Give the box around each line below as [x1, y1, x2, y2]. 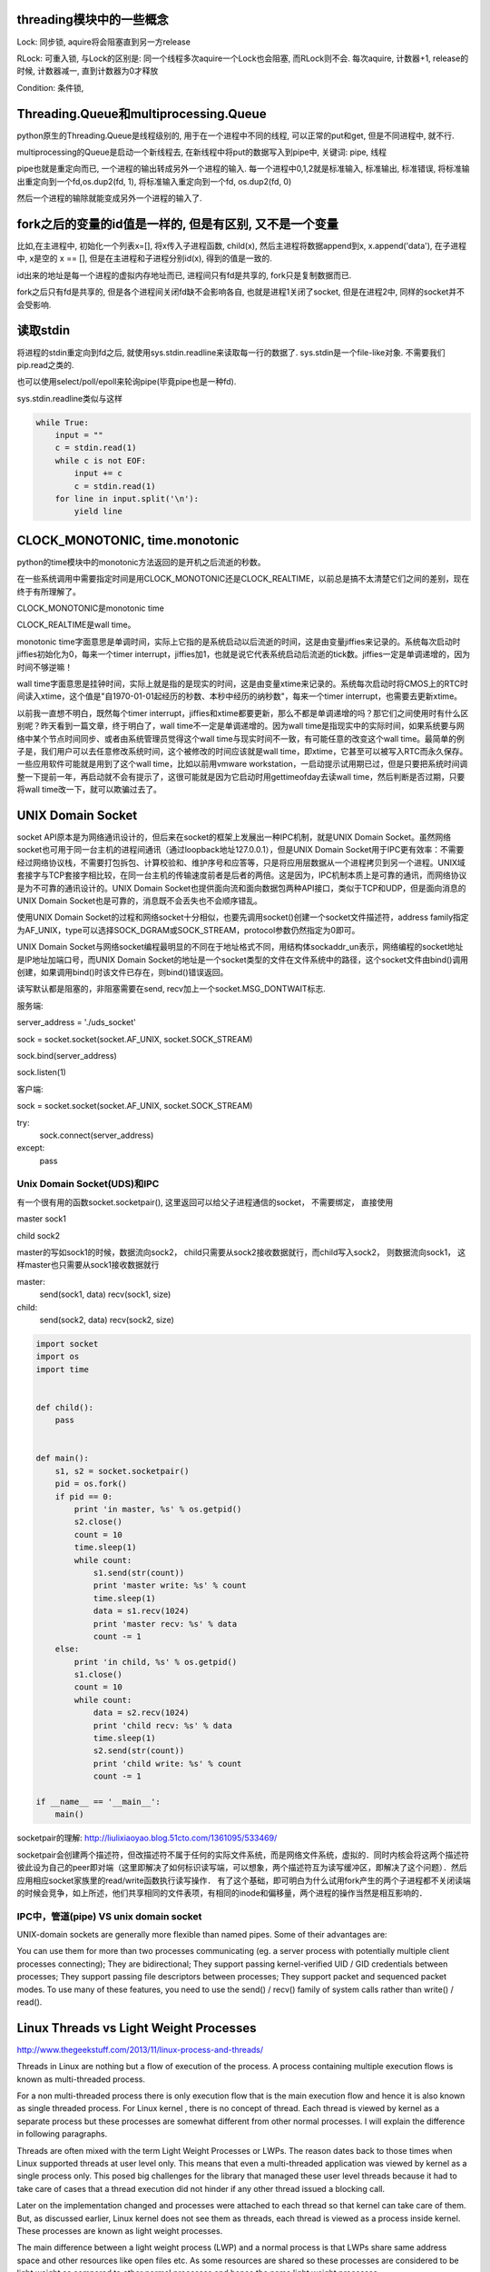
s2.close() [73, 1517, 122, 1527]
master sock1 [16, 1213, 67, 1224]
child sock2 [16, 1230, 61, 1241]
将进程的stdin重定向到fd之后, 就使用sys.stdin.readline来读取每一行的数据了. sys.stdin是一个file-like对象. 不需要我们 [16, 346, 446, 358]
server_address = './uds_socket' [16, 1017, 136, 1028]
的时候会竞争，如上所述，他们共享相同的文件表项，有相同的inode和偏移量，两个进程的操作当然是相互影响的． [16, 1887, 427, 1898]
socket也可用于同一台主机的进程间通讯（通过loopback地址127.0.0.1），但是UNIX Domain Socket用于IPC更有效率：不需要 [16, 844, 465, 855]
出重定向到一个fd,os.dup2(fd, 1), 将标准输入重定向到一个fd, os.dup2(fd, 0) [16, 175, 292, 186]
